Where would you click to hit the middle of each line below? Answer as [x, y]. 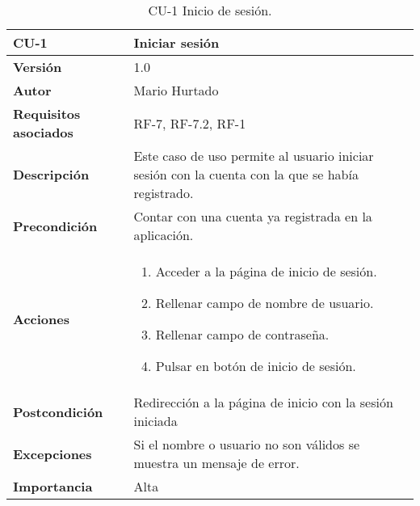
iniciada [155, 421]
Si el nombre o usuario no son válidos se [247, 444]
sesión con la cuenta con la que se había [246, 174]
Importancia [53, 486]
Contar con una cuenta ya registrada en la [253, 216]
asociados [43, 132]
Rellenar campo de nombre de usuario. [265, 303]
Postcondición [58, 411]
